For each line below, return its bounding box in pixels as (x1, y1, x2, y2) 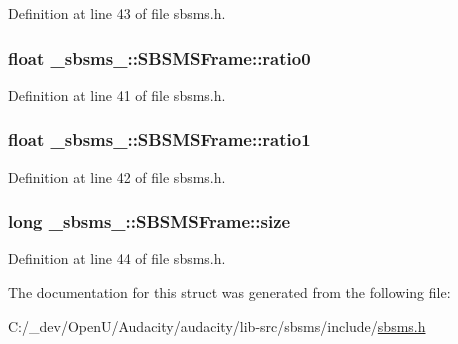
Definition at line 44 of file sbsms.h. (8, 248, 226, 269)
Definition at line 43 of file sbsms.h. (8, 3, 226, 23)
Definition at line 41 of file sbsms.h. (8, 84, 226, 105)
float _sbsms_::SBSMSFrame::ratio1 (8, 127, 311, 152)
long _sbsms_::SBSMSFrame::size (8, 209, 291, 234)
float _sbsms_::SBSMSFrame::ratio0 (8, 45, 311, 70)
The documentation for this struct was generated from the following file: (8, 282, 451, 303)
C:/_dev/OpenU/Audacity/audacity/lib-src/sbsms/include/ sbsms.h (8, 315, 426, 336)
